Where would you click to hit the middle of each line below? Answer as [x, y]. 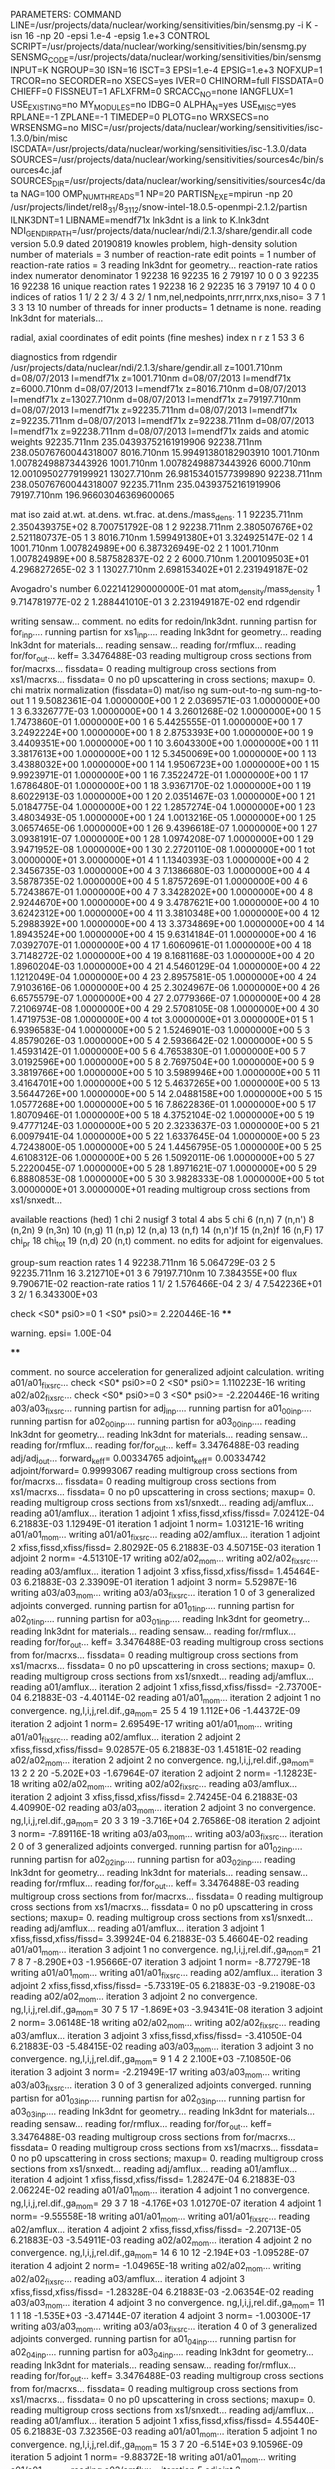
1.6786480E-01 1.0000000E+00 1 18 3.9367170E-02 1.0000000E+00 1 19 [161, 785]
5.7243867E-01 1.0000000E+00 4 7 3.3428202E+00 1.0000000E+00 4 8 [161, 891]
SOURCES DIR [37, 182]
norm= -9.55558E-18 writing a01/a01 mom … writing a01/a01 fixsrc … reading [160, 2217]
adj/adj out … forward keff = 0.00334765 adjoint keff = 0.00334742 [138, 1459]
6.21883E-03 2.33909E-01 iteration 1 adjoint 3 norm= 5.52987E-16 [160, 1581]
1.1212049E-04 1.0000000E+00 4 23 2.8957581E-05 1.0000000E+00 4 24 [163, 976]
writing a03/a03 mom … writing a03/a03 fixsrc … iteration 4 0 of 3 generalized [164, 2327]
